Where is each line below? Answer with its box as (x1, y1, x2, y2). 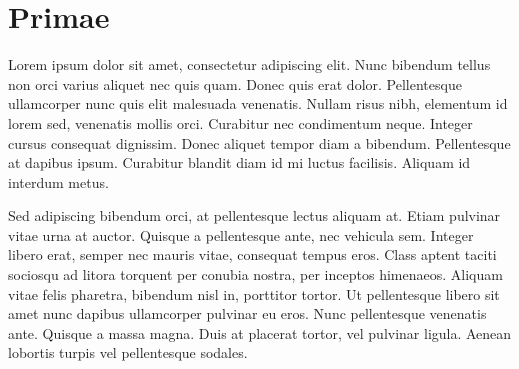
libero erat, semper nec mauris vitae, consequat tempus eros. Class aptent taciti (8, 244, 497, 265)
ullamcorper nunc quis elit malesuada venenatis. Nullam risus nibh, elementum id (8, 93, 508, 114)
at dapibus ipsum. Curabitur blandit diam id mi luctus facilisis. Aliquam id (8, 152, 471, 173)
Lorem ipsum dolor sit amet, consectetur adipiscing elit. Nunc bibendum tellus (8, 54, 491, 75)
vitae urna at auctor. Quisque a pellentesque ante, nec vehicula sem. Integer (8, 224, 474, 245)
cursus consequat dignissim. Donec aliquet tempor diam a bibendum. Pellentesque (8, 132, 511, 153)
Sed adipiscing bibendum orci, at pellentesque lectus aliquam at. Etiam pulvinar (8, 205, 501, 226)
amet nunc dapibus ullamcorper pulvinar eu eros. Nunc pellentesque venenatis (8, 303, 487, 324)
